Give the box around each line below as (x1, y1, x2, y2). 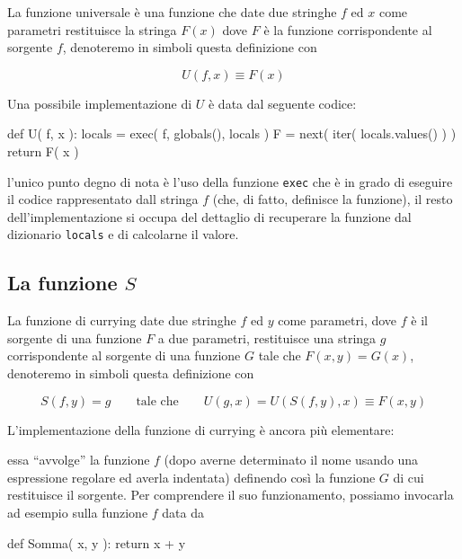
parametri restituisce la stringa (7, 20, 177, 39)
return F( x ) (7, 141, 79, 160)
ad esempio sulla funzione (7, 503, 148, 522)
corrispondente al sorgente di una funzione (7, 346, 241, 365)
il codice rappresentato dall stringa (7, 190, 199, 209)
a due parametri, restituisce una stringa (157, 328, 377, 347)
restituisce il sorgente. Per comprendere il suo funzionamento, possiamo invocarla (7, 485, 454, 504)
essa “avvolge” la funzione (7, 450, 150, 469)
